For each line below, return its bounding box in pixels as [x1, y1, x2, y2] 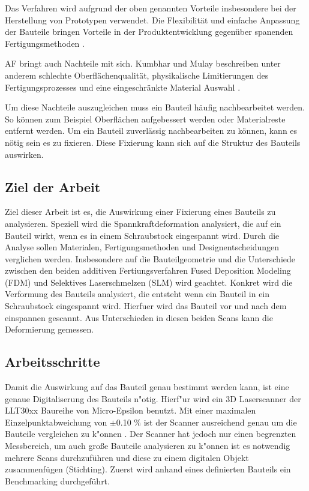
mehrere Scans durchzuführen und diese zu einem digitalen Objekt [5, 451, 249, 463]
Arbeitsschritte [5, 352, 100, 371]
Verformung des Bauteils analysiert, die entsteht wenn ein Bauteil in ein [5, 288, 270, 300]
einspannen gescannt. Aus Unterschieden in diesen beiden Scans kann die [5, 311, 273, 324]
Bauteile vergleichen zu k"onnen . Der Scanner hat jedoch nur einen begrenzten [5, 427, 296, 440]
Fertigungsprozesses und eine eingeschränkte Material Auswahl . [5, 80, 241, 93]
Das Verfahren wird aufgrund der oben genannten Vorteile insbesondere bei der [5, 2, 296, 14]
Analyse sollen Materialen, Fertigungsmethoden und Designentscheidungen [5, 241, 280, 253]
